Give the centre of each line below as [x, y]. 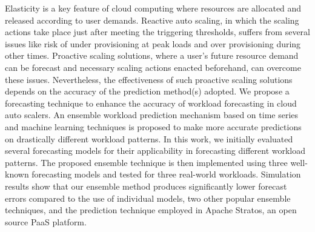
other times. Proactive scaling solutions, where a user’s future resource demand [152, 55]
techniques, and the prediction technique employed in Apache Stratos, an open [151, 210]
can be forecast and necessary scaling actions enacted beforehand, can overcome [153, 67]
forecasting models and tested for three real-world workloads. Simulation [166, 174]
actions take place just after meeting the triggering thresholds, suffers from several [157, 32]
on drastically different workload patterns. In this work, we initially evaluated [149, 138]
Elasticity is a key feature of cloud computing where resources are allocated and [153, 8]
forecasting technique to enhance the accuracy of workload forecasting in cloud [151, 103]
